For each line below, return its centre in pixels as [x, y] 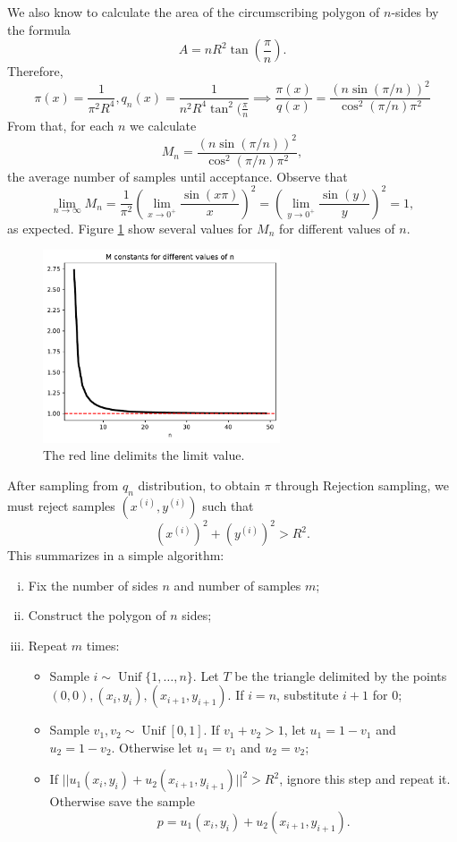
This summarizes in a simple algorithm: [116, 555]
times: [103, 646]
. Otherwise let [152, 747]
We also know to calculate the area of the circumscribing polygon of [194, 12]
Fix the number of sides [93, 585]
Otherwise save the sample [122, 801]
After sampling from [63, 485]
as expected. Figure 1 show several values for [130, 228]
